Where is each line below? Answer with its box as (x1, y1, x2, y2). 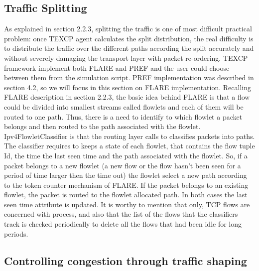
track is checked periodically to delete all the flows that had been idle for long (4, 219, 242, 229)
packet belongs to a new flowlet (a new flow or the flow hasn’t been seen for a (4, 160, 241, 170)
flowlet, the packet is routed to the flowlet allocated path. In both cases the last (4, 189, 248, 200)
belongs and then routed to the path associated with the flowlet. (4, 121, 201, 132)
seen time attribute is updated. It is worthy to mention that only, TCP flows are (4, 199, 250, 209)
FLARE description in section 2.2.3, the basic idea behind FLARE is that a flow (4, 92, 250, 102)
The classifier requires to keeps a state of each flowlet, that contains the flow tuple (4, 140, 255, 151)
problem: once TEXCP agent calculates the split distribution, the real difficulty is (4, 33, 254, 43)
